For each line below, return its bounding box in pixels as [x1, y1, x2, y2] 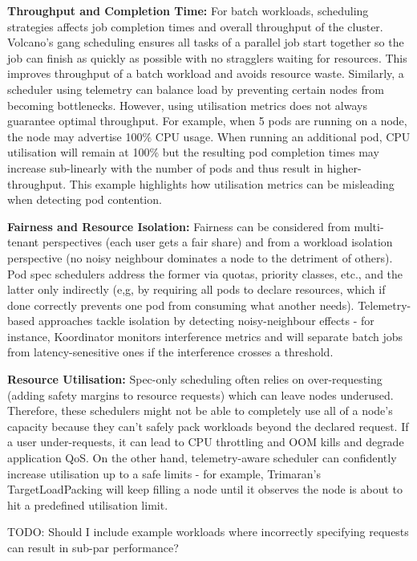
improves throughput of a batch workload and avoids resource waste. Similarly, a [7, 65, 404, 82]
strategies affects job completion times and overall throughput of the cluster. [7, 18, 383, 35]
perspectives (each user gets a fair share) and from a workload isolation [42, 234, 393, 250]
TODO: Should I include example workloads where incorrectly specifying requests [7, 523, 409, 540]
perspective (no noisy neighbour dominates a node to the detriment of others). [7, 249, 393, 266]
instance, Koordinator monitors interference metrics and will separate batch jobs [7, 327, 403, 344]
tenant [7, 234, 39, 250]
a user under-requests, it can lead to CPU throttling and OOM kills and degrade [7, 433, 404, 450]
